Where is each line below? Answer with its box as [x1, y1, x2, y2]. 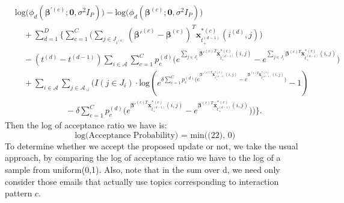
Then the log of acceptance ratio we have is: [5, 119, 167, 131]
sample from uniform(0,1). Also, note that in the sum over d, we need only [5, 163, 280, 176]
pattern [5, 187, 32, 199]
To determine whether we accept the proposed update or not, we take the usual [5, 139, 298, 152]
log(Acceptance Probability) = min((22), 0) [75, 131, 236, 140]
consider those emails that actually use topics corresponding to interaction [5, 175, 279, 187]
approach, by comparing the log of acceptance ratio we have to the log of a [5, 151, 281, 164]
